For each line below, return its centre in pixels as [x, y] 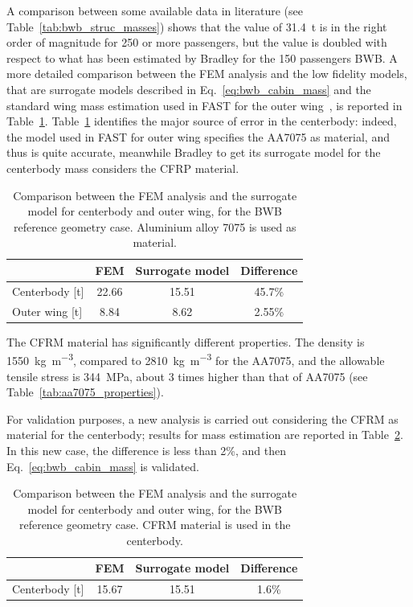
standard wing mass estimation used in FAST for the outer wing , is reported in [204, 105]
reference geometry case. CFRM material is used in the [155, 525]
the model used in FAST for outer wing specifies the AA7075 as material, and [198, 136]
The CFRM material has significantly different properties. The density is [186, 341]
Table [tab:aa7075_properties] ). [85, 392]
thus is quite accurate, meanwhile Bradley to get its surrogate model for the [194, 152]
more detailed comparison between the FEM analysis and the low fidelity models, [207, 74]
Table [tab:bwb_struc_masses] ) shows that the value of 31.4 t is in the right [197, 26]
